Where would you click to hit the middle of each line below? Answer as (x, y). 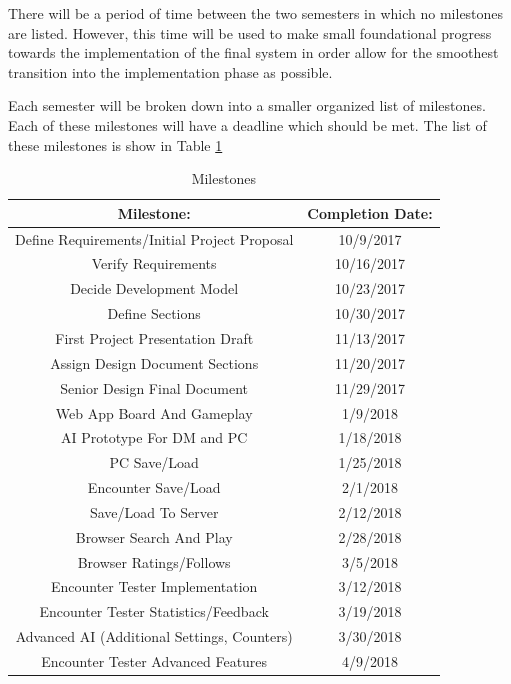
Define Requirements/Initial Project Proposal (154, 238)
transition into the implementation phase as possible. (170, 71)
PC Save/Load (154, 462)
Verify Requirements (154, 263)
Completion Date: (370, 212)
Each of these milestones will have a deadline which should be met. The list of (247, 124)
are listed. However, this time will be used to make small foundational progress (250, 32)
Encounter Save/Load (154, 487)
